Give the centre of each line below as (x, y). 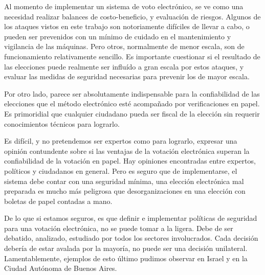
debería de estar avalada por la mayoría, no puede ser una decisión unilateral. (126, 248)
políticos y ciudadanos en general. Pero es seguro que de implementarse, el (121, 170)
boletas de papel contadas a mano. (58, 201)
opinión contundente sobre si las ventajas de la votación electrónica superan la (127, 151)
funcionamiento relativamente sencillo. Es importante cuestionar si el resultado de (132, 56)
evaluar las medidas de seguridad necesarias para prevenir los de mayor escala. (127, 76)
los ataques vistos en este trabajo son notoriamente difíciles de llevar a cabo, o (127, 26)
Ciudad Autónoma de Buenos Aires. (61, 268)
